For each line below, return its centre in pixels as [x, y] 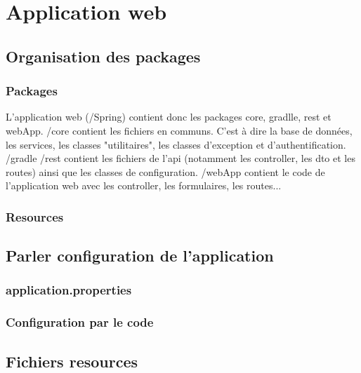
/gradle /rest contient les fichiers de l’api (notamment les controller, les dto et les [180, 158]
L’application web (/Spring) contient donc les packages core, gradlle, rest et [169, 117]
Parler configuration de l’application [140, 256]
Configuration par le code [80, 322]
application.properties [69, 290]
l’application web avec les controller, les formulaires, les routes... [144, 185]
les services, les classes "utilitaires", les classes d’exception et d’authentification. [176, 144]
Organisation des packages [103, 56]
